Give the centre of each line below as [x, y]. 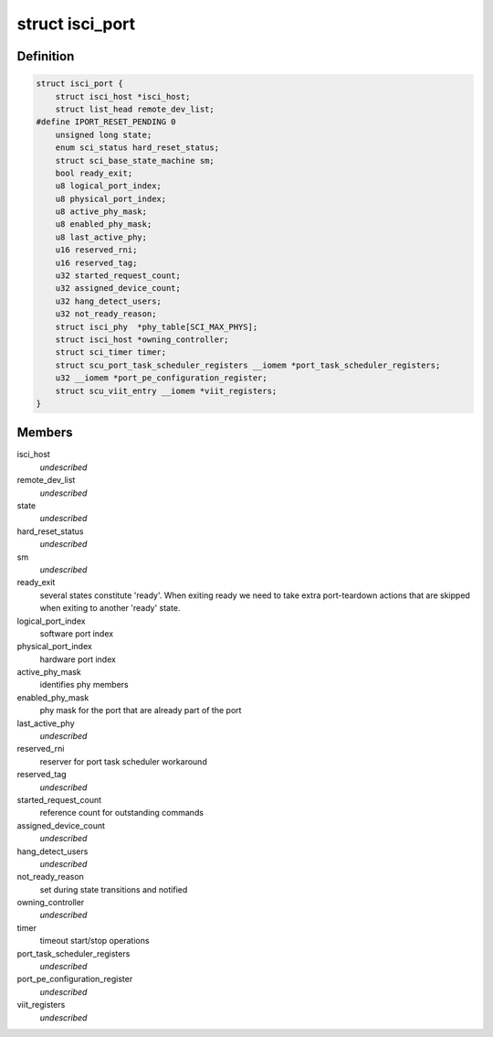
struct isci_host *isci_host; [123, 96]
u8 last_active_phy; [101, 237]
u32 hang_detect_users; [108, 301]
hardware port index [78, 659]
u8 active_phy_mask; [101, 212]
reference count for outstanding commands [122, 813]
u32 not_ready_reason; [106, 314]
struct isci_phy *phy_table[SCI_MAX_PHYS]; [157, 326]
